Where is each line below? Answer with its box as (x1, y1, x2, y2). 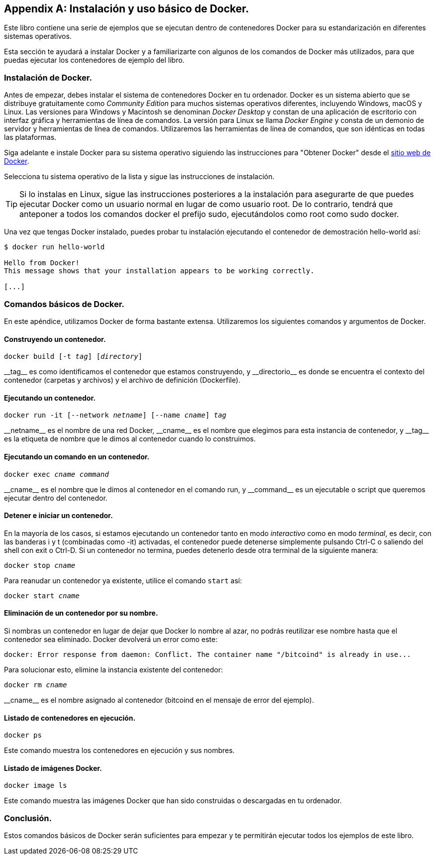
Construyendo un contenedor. (4, 334, 106, 343)
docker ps (4, 731, 42, 740)
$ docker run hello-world (4, 243, 105, 251)
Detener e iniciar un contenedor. (4, 511, 113, 520)
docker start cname (4, 591, 80, 600)
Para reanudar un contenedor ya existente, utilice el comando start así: (4, 576, 242, 585)
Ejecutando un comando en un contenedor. (4, 452, 150, 461)
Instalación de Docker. (4, 72, 92, 83)
